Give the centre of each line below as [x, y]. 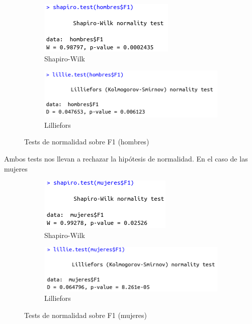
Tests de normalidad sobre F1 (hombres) [87, 142]
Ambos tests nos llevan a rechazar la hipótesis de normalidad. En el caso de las [126, 159]
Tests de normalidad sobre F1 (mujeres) [86, 315]
